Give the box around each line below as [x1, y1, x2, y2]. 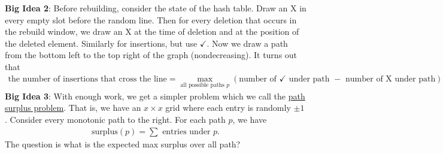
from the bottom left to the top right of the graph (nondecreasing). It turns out [5, 49, 298, 61]
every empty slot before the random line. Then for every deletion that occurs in [5, 13, 297, 26]
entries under [162, 127, 211, 136]
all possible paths [180, 82, 224, 89]
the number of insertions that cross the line [8, 74, 167, 83]
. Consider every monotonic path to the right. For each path [5, 113, 226, 125]
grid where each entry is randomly [165, 101, 291, 114]
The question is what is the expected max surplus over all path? [5, 137, 241, 150]
